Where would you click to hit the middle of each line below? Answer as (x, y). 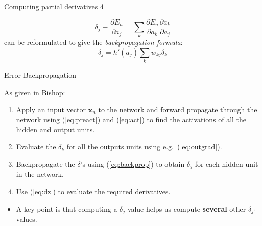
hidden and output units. (55, 129)
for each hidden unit (227, 163)
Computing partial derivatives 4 (54, 6)
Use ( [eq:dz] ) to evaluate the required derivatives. (93, 191)
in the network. (40, 174)
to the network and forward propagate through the (178, 109)
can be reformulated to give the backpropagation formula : (93, 42)
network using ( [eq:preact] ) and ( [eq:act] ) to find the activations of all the (131, 119)
